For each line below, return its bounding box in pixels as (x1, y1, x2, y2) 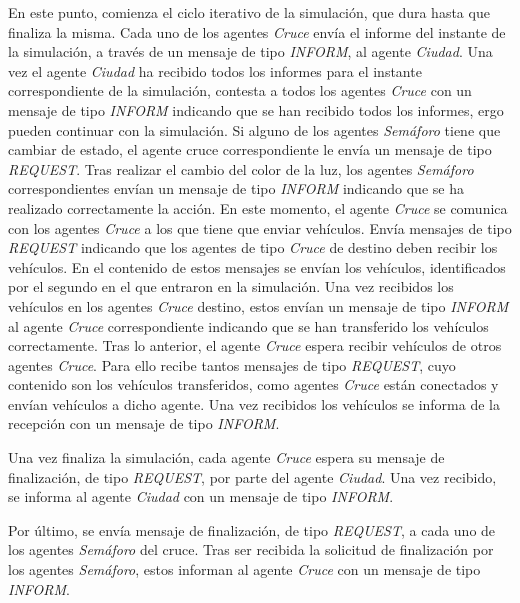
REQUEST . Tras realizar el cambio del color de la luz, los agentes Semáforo (8, 158, 474, 179)
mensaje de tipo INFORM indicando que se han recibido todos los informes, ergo (8, 99, 504, 120)
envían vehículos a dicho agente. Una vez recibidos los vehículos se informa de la (8, 393, 500, 414)
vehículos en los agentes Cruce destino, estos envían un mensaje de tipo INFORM (8, 295, 509, 316)
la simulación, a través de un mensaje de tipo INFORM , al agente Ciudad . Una (8, 41, 493, 62)
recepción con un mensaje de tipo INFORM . (8, 413, 280, 434)
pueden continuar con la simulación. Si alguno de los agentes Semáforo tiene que (8, 119, 501, 140)
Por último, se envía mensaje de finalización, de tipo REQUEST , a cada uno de (8, 519, 496, 540)
